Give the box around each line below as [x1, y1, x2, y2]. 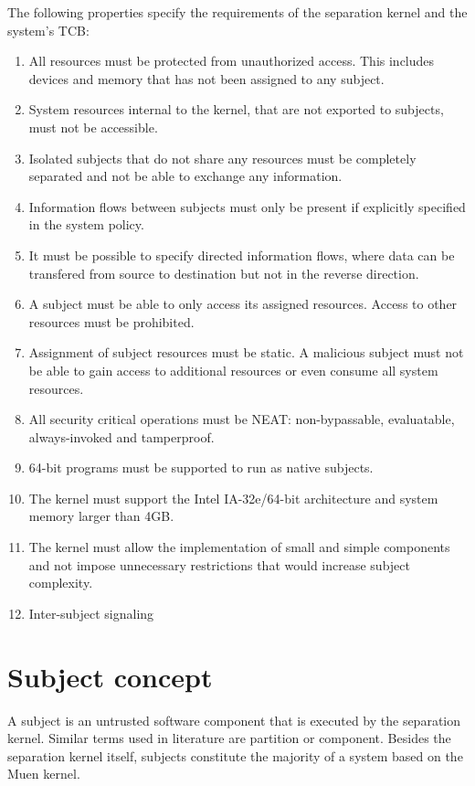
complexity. [28, 573, 93, 592]
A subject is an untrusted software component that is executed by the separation [7, 710, 461, 729]
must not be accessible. [28, 117, 158, 136]
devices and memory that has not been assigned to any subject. [28, 69, 385, 88]
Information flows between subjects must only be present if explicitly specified [28, 196, 466, 216]
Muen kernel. [7, 764, 80, 783]
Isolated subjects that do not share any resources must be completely [28, 148, 417, 167]
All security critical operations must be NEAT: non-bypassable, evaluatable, [28, 409, 455, 429]
